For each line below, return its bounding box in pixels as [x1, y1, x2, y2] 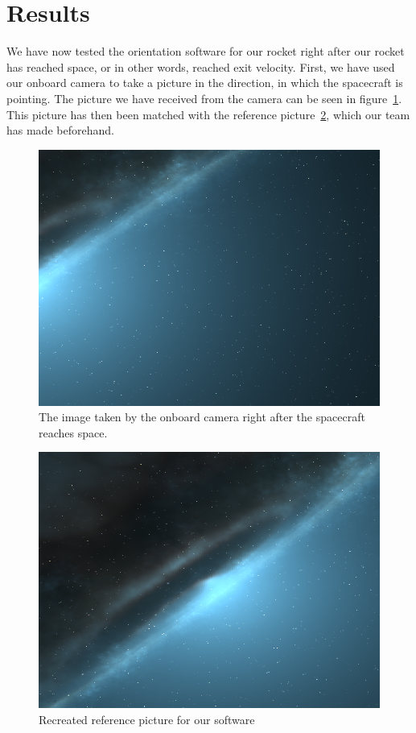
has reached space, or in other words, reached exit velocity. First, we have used [6, 58, 395, 75]
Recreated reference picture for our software [39, 711, 255, 728]
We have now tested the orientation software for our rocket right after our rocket [6, 43, 405, 60]
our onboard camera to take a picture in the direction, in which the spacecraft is [6, 74, 403, 91]
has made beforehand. [6, 122, 114, 139]
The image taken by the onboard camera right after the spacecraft [39, 408, 365, 425]
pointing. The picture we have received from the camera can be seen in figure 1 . [6, 89, 402, 106]
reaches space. [39, 424, 108, 441]
